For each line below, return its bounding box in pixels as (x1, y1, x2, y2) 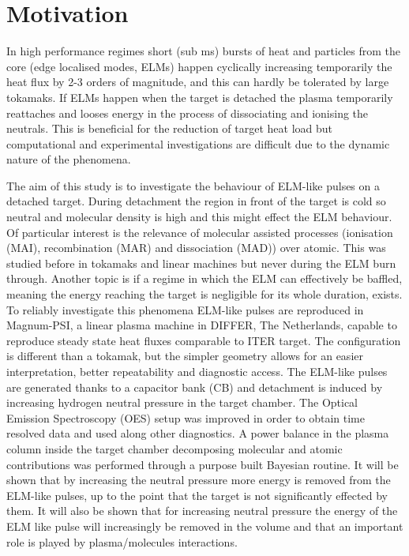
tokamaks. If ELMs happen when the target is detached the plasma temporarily (6, 88, 393, 105)
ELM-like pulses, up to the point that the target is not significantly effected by (6, 486, 388, 503)
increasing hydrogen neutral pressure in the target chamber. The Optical (6, 394, 358, 411)
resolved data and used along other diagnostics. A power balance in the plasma (6, 425, 389, 441)
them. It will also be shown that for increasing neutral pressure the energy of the (6, 502, 398, 519)
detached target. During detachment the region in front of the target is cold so (6, 193, 386, 209)
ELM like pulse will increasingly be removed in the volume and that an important (6, 517, 403, 534)
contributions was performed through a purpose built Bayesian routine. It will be (6, 456, 399, 472)
